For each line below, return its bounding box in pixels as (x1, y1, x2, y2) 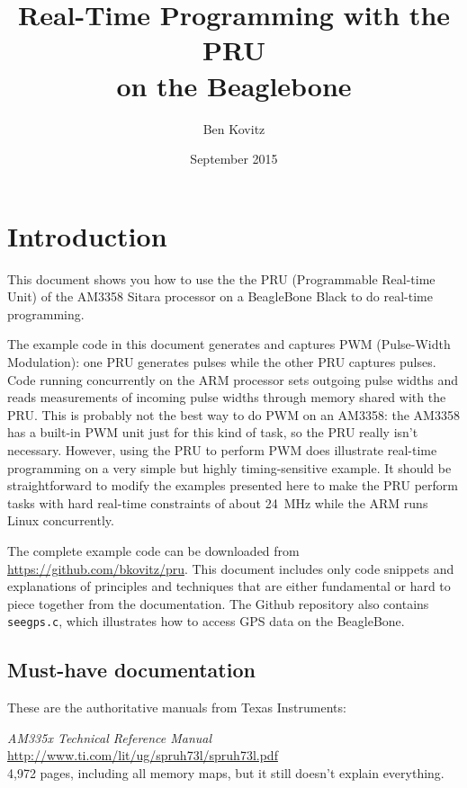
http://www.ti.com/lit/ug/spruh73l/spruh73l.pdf (7, 746, 278, 765)
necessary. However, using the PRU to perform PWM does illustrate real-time (7, 440, 437, 459)
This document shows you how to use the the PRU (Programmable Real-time (7, 269, 436, 288)
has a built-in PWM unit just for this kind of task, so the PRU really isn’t (7, 423, 418, 442)
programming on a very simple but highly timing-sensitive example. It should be (7, 458, 452, 477)
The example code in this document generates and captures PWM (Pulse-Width (7, 335, 451, 354)
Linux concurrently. (7, 511, 114, 530)
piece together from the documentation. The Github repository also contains (7, 594, 429, 613)
